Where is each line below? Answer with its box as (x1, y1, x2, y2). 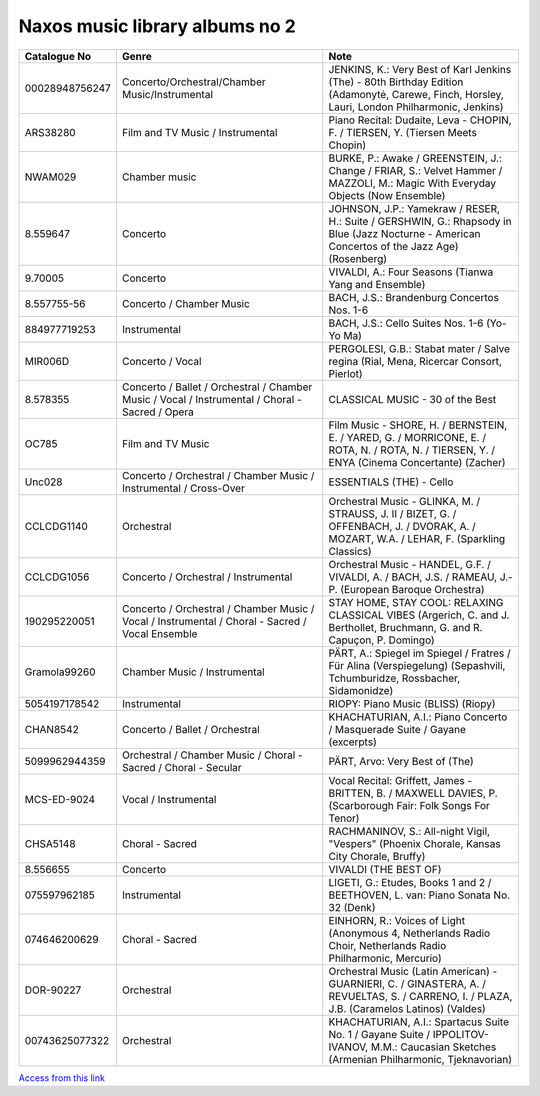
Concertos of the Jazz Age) (328, 239, 459, 253)
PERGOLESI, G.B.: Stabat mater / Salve (328, 341, 510, 355)
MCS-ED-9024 (24, 792, 95, 806)
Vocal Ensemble (121, 626, 198, 640)
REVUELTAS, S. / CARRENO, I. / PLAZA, (328, 989, 513, 1003)
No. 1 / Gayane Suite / (328, 1027, 430, 1041)
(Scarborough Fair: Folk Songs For (328, 798, 490, 812)
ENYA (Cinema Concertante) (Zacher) (328, 455, 506, 469)
